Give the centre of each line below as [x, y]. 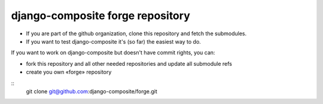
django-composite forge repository [101, 16]
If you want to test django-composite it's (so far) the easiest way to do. [114, 41]
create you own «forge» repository [69, 72]
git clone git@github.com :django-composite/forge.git [92, 91]
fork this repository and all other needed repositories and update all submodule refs [129, 63]
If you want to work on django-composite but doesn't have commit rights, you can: [113, 53]
